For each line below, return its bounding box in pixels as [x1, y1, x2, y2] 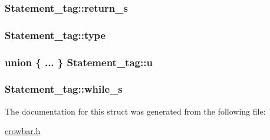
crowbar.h [5, 125, 41, 137]
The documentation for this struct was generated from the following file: [5, 105, 266, 117]
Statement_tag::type [5, 27, 106, 42]
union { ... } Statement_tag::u [5, 54, 153, 69]
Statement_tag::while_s [5, 82, 123, 96]
